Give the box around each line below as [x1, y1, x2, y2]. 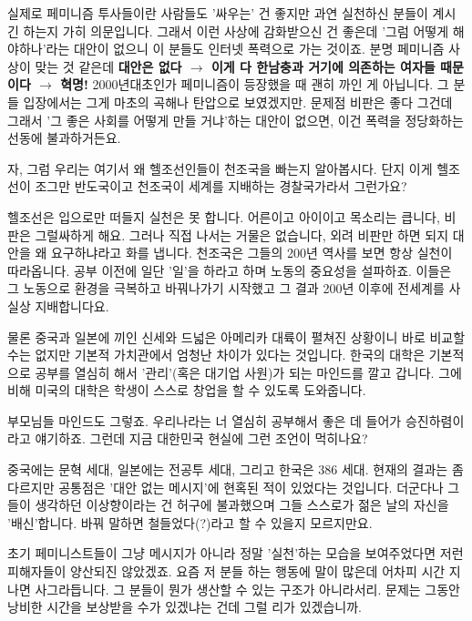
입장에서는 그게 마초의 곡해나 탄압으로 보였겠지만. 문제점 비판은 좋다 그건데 [23, 92, 453, 111]
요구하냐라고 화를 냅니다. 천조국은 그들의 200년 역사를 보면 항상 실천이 [50, 243, 453, 262]
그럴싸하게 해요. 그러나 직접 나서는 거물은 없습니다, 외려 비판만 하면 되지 [35, 225, 449, 244]
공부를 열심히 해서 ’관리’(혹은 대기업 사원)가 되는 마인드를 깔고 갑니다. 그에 [35, 362, 462, 382]
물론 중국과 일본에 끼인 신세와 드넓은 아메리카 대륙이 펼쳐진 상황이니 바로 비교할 [7, 327, 466, 346]
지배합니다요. [35, 296, 109, 315]
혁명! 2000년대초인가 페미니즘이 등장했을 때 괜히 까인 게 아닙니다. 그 [60, 75, 449, 94]
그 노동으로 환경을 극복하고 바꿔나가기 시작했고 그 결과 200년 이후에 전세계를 [7, 279, 445, 298]
